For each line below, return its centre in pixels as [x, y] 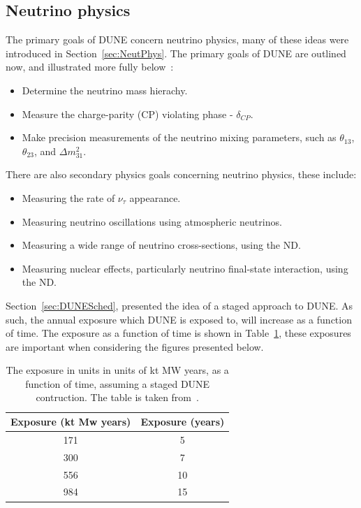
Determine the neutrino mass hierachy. [105, 90]
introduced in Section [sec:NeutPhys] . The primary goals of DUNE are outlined [176, 53]
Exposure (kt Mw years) [71, 422]
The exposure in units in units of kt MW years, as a [117, 370]
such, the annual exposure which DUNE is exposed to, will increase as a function [179, 319]
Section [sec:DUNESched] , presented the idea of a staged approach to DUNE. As [179, 305]
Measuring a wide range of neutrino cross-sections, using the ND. [161, 245]
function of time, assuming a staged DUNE [118, 383]
